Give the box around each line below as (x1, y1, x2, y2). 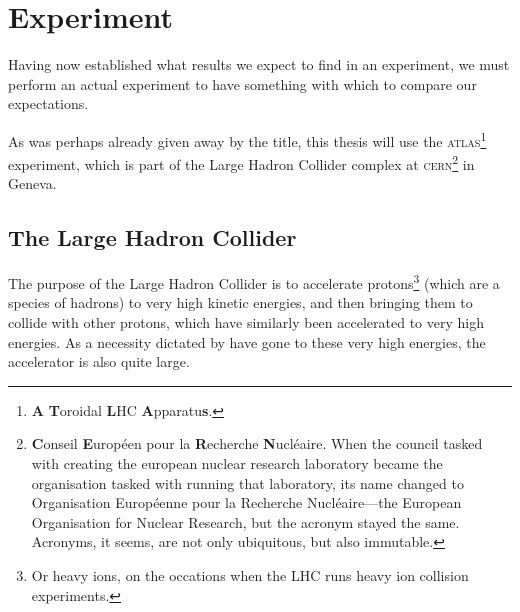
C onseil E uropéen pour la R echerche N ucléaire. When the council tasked (31, 433, 483, 454)
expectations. (8, 93, 89, 114)
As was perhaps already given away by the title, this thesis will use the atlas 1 (8, 127, 487, 151)
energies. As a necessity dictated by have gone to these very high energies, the (8, 331, 486, 352)
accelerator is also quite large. (8, 351, 190, 372)
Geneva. (8, 173, 57, 194)
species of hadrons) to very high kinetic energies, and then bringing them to (8, 292, 473, 313)
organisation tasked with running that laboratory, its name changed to (31, 472, 464, 493)
